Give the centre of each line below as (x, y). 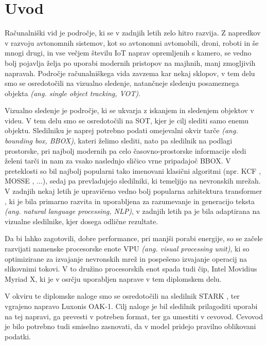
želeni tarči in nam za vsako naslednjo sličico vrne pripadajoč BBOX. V (118, 161)
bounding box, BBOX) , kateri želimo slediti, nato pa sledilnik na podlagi (119, 141)
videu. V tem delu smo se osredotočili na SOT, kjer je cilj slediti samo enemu (127, 120)
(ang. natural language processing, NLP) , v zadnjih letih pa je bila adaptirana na (132, 211)
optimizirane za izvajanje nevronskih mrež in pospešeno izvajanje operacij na (126, 258)
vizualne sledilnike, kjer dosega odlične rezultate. (82, 221)
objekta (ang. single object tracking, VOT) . (73, 93)
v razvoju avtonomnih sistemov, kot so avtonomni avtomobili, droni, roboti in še (132, 42)
